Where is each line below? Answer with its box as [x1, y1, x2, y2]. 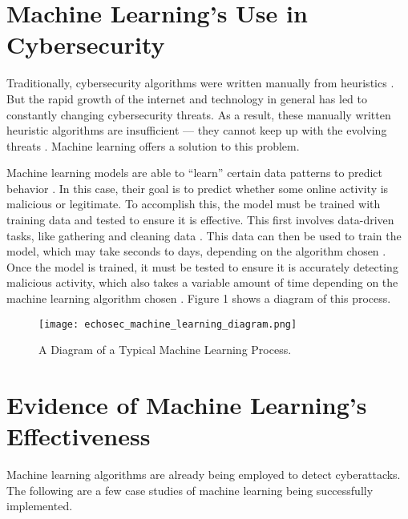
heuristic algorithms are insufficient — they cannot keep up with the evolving [6, 122, 387, 139]
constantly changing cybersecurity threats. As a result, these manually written [6, 106, 391, 123]
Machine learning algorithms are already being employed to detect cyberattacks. [6, 466, 401, 483]
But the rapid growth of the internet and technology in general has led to [6, 90, 368, 107]
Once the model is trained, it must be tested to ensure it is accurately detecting [6, 258, 398, 275]
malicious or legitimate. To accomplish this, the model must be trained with [6, 195, 381, 212]
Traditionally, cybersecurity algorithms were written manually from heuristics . [6, 74, 394, 91]
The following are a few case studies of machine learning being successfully [6, 481, 374, 498]
